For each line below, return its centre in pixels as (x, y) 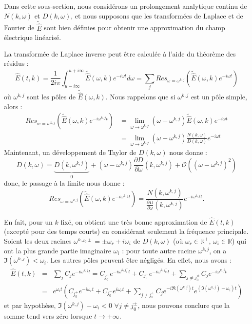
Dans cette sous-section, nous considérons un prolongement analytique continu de (126, 6)
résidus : (16, 63)
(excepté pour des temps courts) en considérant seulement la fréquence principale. (126, 231)
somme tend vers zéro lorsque (48, 315)
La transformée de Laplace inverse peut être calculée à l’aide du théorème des (120, 53)
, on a (218, 250)
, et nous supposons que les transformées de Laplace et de (157, 15)
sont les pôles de (51, 97)
